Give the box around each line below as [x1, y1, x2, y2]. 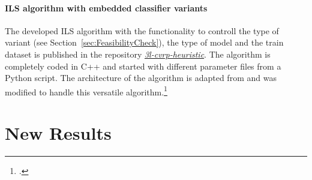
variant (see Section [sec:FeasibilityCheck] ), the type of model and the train [5, 36, 284, 49]
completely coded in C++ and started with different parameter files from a [5, 59, 281, 72]
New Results [5, 121, 112, 145]
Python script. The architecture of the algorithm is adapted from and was [5, 71, 277, 84]
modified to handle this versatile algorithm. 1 [5, 83, 167, 98]
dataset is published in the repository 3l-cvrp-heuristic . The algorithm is [5, 47, 271, 60]
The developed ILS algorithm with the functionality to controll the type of [5, 24, 279, 37]
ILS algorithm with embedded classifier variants [5, 1, 208, 14]
